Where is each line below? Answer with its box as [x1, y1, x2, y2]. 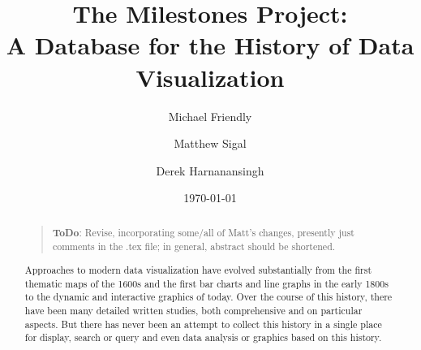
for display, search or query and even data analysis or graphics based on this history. [24, 331, 382, 344]
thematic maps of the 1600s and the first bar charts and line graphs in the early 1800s [24, 276, 389, 290]
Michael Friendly [168, 107, 252, 124]
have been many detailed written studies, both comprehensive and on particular [24, 303, 363, 317]
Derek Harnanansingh [156, 162, 264, 179]
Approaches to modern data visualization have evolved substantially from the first [24, 262, 372, 276]
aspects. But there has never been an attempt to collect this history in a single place [24, 317, 382, 331]
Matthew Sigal [174, 135, 247, 152]
